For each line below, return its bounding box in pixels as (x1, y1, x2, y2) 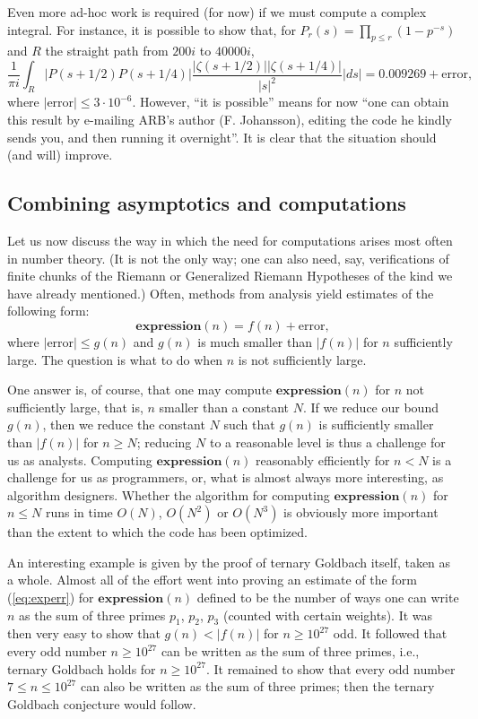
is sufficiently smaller (318, 415, 434, 434)
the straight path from (45, 41, 169, 60)
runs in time (45, 503, 113, 522)
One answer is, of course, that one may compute (7, 380, 273, 399)
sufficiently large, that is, (7, 397, 143, 416)
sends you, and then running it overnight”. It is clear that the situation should (7, 127, 437, 146)
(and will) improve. (7, 145, 113, 164)
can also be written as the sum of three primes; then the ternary (80, 677, 435, 696)
